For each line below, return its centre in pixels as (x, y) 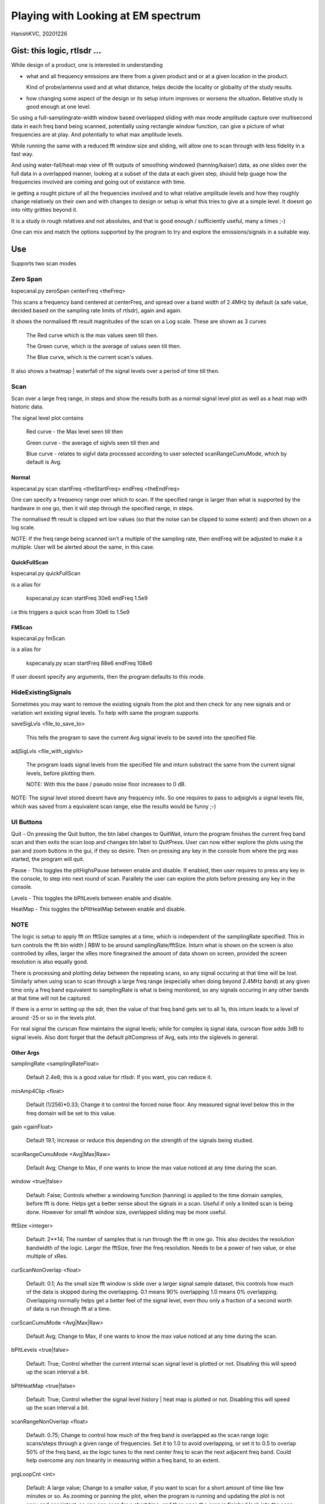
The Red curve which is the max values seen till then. (92, 335)
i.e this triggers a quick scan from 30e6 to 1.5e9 (70, 612)
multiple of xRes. (47, 1256)
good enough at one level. (59, 107)
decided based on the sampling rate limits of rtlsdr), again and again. (96, 310)
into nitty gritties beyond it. (44, 210)
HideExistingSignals (41, 692)
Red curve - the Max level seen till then (75, 432)
